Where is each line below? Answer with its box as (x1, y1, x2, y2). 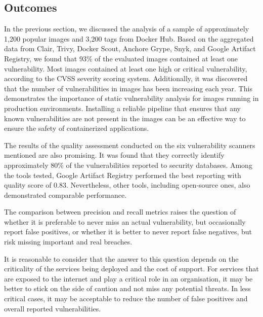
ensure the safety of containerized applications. (4, 123, 149, 133)
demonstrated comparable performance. (4, 189, 127, 200)
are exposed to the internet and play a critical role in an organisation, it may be (4, 273, 253, 284)
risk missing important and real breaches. (4, 236, 133, 247)
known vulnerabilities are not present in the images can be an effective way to (4, 113, 246, 123)
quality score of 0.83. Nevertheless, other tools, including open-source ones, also (4, 180, 250, 190)
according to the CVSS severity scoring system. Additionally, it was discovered (4, 73, 248, 84)
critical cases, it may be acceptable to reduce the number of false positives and (4, 293, 248, 304)
